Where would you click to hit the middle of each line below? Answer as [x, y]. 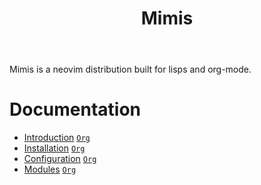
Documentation [75, 109]
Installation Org [54, 148]
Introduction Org [57, 138]
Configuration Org [60, 159]
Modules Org [50, 169]
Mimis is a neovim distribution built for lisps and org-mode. [130, 69]
